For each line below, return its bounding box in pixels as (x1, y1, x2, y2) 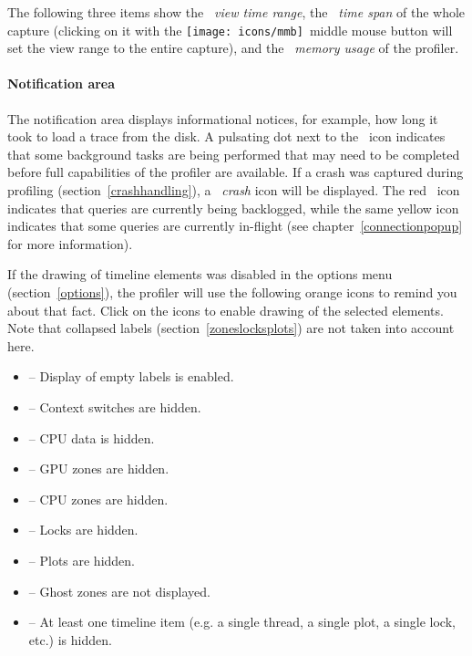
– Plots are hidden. (28, 550, 136, 569)
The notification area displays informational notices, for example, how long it (7, 109, 438, 128)
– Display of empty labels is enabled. (28, 367, 234, 386)
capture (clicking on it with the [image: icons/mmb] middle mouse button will (7, 20, 453, 39)
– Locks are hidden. (28, 520, 139, 539)
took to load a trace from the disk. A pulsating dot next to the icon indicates (7, 127, 446, 146)
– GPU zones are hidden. (28, 459, 169, 478)
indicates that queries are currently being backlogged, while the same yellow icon (7, 198, 459, 217)
